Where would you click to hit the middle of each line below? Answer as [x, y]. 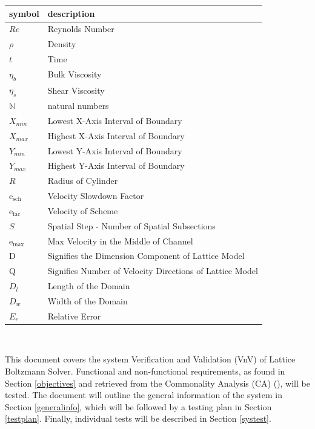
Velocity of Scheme [83, 210]
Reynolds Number [81, 29]
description [71, 13]
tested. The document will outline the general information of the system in [144, 395]
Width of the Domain [88, 300]
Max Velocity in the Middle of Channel [120, 241]
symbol [24, 13]
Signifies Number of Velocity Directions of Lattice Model [153, 271]
